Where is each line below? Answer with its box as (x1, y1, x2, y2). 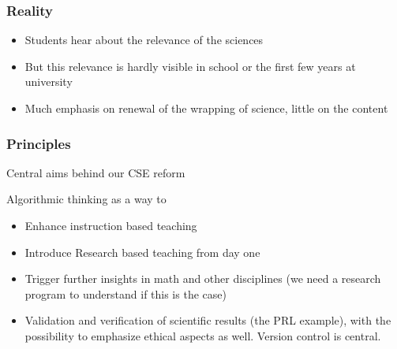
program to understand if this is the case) (24, 285, 227, 302)
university (24, 73, 73, 90)
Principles (6, 133, 71, 153)
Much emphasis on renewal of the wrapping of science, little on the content (24, 100, 388, 116)
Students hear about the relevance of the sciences (24, 32, 264, 48)
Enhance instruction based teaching (24, 217, 197, 233)
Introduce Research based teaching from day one (24, 243, 260, 260)
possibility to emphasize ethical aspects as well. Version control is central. (24, 327, 381, 343)
